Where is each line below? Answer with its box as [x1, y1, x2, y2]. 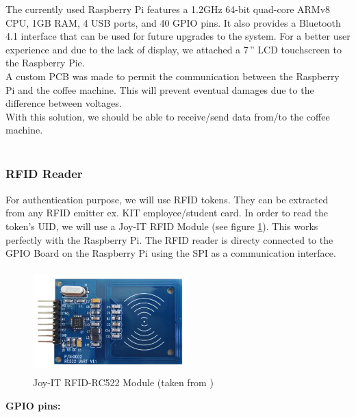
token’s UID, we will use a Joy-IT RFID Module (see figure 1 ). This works [5, 218, 318, 233]
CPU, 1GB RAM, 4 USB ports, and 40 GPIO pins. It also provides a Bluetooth [5, 15, 341, 29]
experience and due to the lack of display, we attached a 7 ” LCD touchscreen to [5, 42, 342, 56]
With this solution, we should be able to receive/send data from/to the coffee [5, 109, 330, 123]
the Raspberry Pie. [5, 55, 85, 70]
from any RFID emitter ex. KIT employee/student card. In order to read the [5, 205, 329, 220]
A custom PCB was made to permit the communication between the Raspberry [5, 68, 340, 83]
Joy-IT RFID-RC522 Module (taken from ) [33, 375, 214, 390]
